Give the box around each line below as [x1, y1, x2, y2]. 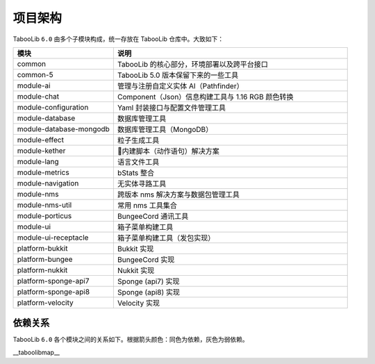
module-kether [17, 146, 66, 156]
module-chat [17, 91, 59, 101]
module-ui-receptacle [17, 233, 89, 242]
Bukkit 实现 [117, 244, 154, 254]
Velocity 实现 [117, 298, 160, 308]
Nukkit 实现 [117, 265, 155, 275]
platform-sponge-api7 [17, 276, 90, 286]
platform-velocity [17, 297, 74, 307]
